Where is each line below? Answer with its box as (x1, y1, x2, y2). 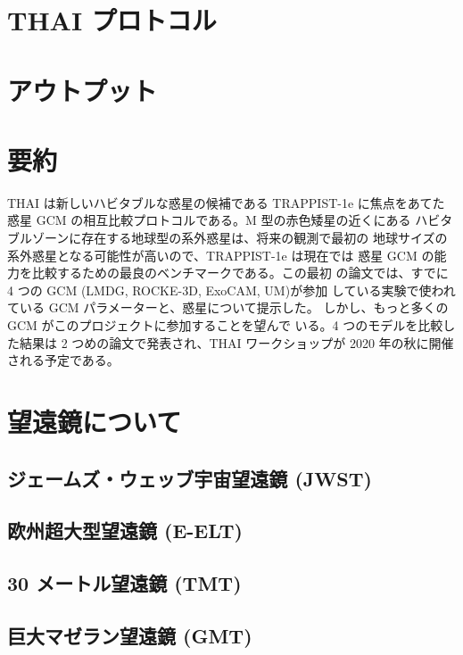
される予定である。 (7, 351, 120, 369)
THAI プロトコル (7, 2, 217, 38)
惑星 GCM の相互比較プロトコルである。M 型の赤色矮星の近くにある (7, 211, 411, 229)
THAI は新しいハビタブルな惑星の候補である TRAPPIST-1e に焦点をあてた (7, 193, 445, 211)
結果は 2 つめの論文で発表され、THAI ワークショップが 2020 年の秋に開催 (19, 333, 454, 352)
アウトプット (7, 71, 158, 108)
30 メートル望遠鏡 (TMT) (7, 569, 242, 597)
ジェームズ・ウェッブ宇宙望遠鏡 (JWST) (7, 464, 372, 492)
